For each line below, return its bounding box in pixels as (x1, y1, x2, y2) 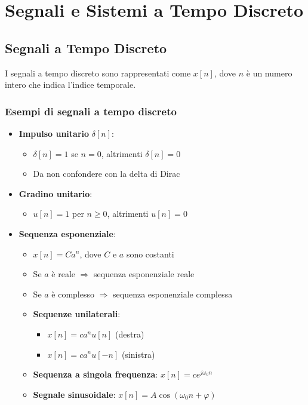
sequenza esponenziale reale (94, 268, 195, 280)
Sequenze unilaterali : (33, 308, 121, 320)
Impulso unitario (19, 127, 90, 139)
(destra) (115, 327, 144, 340)
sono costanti (126, 247, 174, 260)
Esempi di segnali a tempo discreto (5, 103, 177, 118)
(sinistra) (121, 348, 155, 360)
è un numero (246, 66, 292, 79)
